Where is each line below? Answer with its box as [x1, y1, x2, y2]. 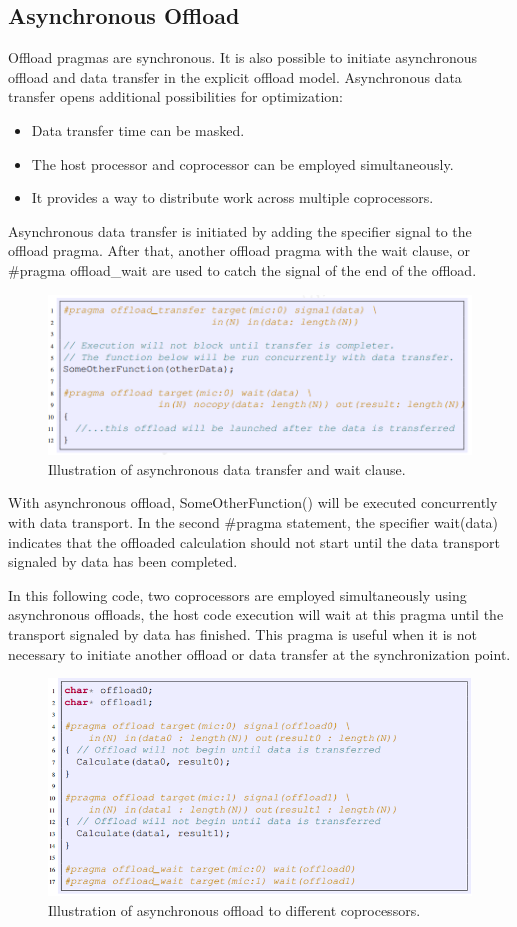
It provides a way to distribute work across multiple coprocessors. [31, 187, 434, 208]
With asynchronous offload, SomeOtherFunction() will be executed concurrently [8, 492, 498, 513]
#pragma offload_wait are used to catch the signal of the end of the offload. [8, 259, 477, 280]
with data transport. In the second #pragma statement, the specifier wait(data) [8, 512, 499, 533]
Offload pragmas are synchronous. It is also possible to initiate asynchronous [8, 47, 478, 68]
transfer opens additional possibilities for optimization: [8, 86, 344, 107]
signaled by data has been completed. [8, 551, 238, 572]
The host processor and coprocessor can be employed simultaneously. [31, 153, 454, 174]
